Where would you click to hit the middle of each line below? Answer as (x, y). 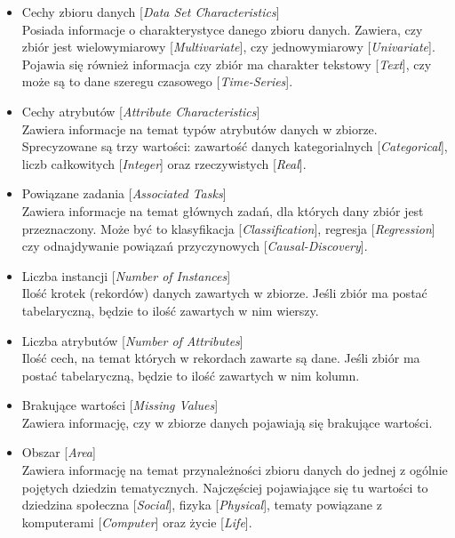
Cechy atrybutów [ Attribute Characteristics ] (141, 111)
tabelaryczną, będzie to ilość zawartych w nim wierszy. (170, 310)
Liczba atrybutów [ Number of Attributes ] (132, 340)
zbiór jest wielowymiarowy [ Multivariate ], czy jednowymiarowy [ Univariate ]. (228, 47)
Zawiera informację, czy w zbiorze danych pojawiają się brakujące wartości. (227, 422)
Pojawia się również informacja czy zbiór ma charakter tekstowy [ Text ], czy (227, 64)
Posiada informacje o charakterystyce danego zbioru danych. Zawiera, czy (222, 29)
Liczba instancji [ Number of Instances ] (126, 275)
